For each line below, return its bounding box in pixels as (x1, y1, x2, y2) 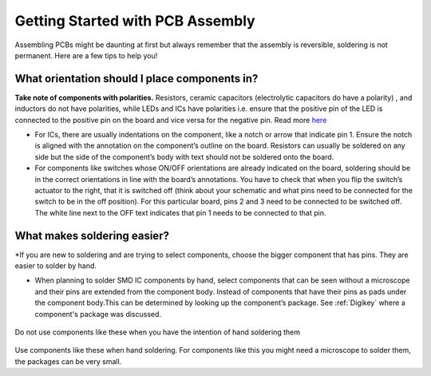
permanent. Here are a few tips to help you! (14, 50, 158, 60)
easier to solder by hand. (14, 261, 97, 271)
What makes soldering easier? (14, 228, 169, 243)
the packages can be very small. (14, 356, 122, 366)
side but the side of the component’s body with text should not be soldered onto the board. (34, 152, 334, 161)
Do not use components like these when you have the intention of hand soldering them (14, 327, 301, 337)
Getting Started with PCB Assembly (14, 12, 255, 30)
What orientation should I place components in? (14, 72, 259, 85)
